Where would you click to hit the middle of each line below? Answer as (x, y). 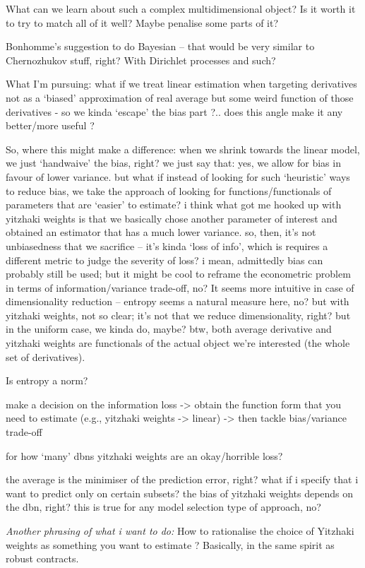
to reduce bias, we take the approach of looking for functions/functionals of (169, 190)
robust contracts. (42, 558)
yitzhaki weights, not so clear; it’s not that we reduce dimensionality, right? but (178, 315)
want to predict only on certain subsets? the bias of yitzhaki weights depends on (180, 493)
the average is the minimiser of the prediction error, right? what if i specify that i (182, 479)
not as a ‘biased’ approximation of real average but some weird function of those (180, 97)
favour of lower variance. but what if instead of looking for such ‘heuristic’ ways (178, 176)
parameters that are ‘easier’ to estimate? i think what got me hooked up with (174, 205)
